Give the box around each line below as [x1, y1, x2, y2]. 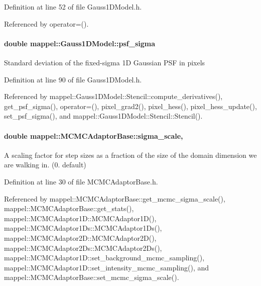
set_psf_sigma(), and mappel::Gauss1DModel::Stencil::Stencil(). [4, 111, 203, 121]
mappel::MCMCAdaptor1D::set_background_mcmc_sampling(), [4, 252, 205, 263]
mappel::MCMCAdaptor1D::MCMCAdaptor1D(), [4, 213, 157, 223]
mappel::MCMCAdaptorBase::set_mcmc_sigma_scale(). [4, 272, 179, 282]
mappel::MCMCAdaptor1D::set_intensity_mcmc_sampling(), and [4, 262, 209, 272]
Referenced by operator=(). [4, 18, 89, 29]
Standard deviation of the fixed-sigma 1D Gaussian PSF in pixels [4, 57, 205, 67]
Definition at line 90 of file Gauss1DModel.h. [4, 74, 142, 84]
